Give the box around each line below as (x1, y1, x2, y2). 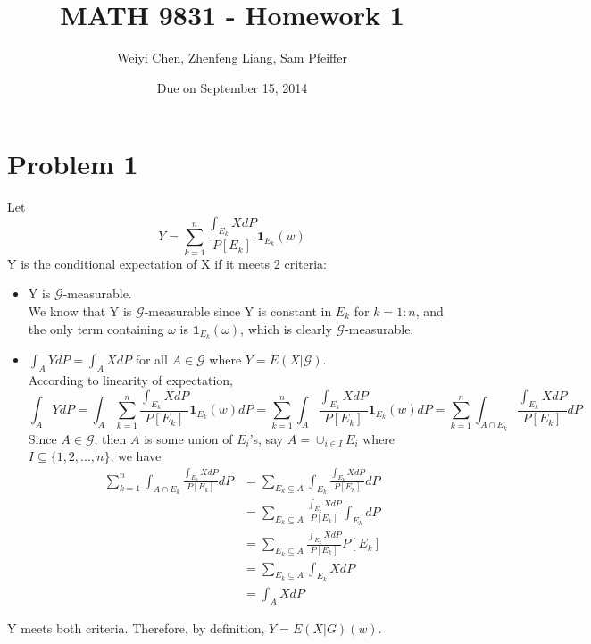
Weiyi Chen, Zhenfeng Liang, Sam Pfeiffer (117, 48, 347, 67)
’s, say (249, 429, 284, 447)
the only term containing (28, 319, 164, 338)
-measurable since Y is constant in (144, 302, 332, 320)
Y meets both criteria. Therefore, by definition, (7, 618, 265, 637)
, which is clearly (240, 319, 332, 338)
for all (135, 350, 168, 369)
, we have (110, 447, 162, 465)
